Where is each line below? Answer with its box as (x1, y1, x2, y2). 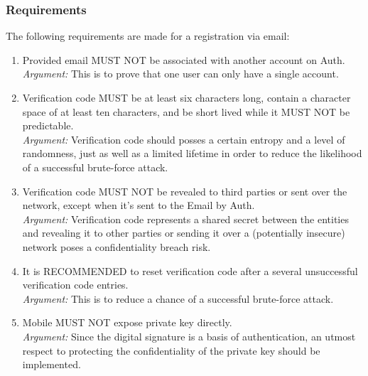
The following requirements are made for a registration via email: (6, 28, 290, 43)
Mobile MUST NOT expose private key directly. (22, 315, 232, 330)
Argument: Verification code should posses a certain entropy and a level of (22, 131, 345, 146)
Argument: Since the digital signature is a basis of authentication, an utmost (22, 328, 356, 343)
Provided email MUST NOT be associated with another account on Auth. (22, 52, 345, 67)
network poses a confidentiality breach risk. (22, 239, 211, 254)
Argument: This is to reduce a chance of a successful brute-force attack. (22, 291, 334, 306)
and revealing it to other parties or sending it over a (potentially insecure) (22, 225, 345, 240)
